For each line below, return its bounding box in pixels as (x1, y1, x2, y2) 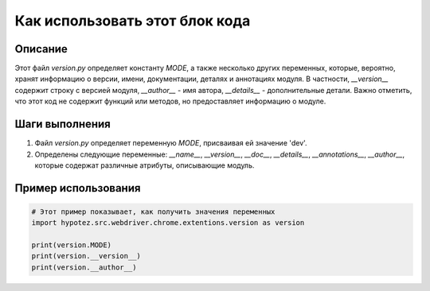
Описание (14, 42, 68, 56)
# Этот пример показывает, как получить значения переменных (31, 207, 276, 216)
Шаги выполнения (14, 118, 111, 131)
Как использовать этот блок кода (14, 12, 251, 29)
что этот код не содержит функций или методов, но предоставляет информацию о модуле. (14, 96, 326, 107)
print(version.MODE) (31, 241, 111, 250)
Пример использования (14, 181, 141, 195)
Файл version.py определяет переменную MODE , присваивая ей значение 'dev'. (34, 138, 307, 148)
